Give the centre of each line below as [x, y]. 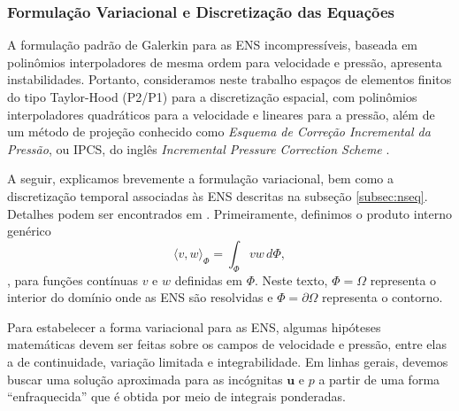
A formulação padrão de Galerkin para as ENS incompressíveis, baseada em [213, 45]
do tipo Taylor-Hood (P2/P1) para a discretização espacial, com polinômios [212, 97]
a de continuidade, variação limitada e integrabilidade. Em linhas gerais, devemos [228, 361]
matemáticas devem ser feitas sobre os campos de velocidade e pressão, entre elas [227, 344]
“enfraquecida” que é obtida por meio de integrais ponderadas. [176, 396]
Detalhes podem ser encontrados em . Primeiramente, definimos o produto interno [229, 213]
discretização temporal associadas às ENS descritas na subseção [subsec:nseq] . [218, 195]
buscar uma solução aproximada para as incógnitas [145, 379]
